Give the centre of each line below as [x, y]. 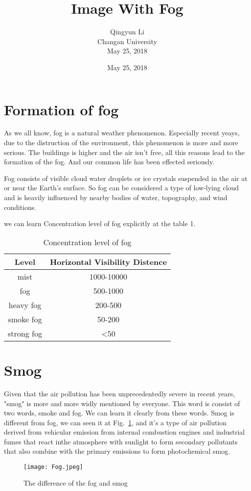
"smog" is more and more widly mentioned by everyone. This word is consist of [122, 403]
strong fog [25, 333]
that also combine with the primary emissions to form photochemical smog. [117, 451]
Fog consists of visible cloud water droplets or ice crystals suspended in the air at [126, 178]
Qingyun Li [127, 32]
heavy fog [25, 305]
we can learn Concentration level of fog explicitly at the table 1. [100, 223]
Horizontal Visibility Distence [108, 261]
